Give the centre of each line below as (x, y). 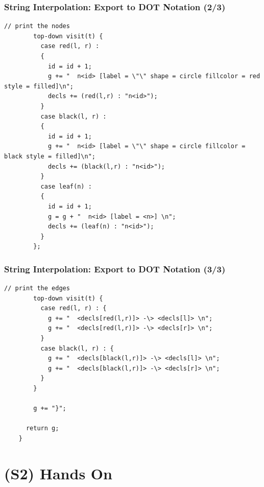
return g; (42, 428)
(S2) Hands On (58, 473)
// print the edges (37, 288)
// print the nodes (37, 26)
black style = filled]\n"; (50, 156)
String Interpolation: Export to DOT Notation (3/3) (115, 269)
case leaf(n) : (66, 186)
